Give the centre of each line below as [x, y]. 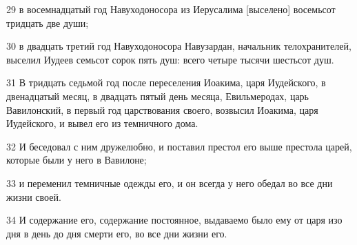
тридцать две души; [48, 22]
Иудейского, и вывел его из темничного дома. [102, 123]
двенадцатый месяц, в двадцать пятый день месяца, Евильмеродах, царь [158, 96]
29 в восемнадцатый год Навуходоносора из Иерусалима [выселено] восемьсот [171, 9]
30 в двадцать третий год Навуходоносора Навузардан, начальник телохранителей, [179, 46]
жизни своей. [34, 196]
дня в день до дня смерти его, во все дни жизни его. [117, 233]
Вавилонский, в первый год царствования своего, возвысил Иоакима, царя [162, 109]
